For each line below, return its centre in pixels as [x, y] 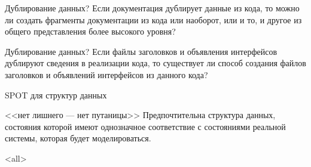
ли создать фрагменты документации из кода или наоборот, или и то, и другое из [153, 19]
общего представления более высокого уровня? [90, 31]
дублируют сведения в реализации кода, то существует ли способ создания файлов [155, 63]
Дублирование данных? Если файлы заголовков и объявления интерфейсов [141, 51]
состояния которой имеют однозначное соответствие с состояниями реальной [145, 126]
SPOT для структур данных [56, 95]
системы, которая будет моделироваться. [78, 138]
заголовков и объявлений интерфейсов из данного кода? [106, 74]
